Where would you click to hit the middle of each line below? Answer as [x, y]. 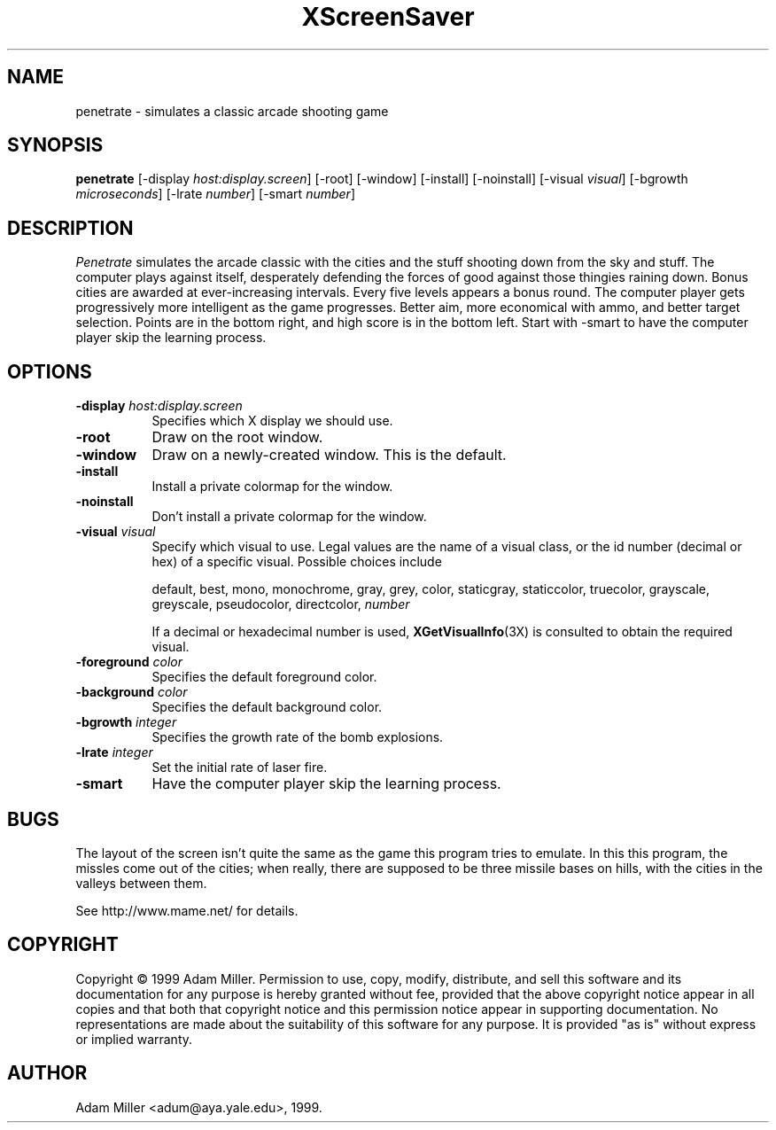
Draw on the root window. [237, 437]
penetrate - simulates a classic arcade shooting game [232, 111]
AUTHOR [47, 1073]
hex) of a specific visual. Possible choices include [297, 562]
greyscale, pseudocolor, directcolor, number [281, 604]
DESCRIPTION [70, 228]
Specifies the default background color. [267, 707]
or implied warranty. [134, 1039]
